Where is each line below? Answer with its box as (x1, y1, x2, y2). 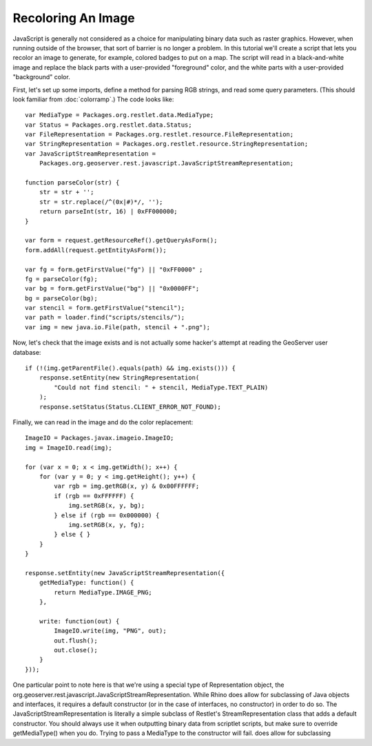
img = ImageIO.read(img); (25, 444, 113, 451)
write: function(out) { (39, 617, 120, 625)
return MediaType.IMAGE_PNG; (54, 588, 153, 596)
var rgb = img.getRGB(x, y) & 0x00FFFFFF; (54, 482, 200, 490)
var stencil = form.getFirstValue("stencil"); (25, 304, 185, 312)
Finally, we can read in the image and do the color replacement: (12, 418, 194, 426)
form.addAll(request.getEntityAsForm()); (25, 246, 167, 254)
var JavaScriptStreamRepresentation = (25, 149, 156, 158)
